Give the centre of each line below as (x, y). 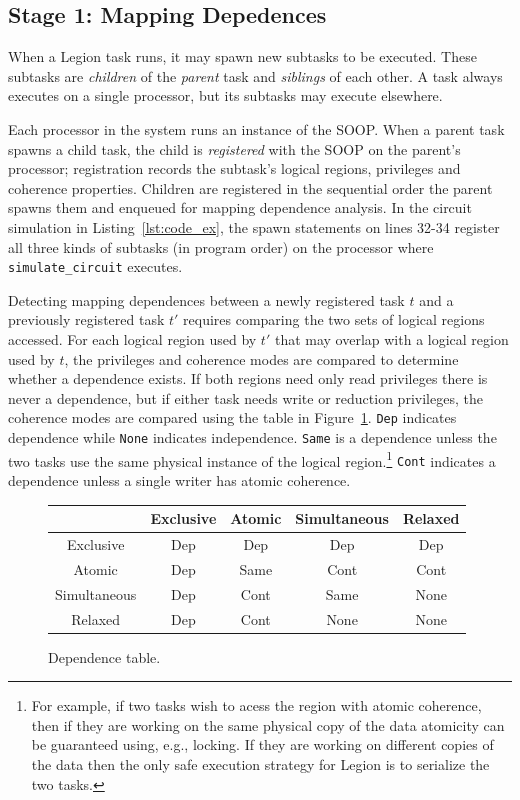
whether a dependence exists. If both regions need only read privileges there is (248, 378)
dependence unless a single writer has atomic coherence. (179, 480)
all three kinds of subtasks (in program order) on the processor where (221, 246)
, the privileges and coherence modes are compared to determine (261, 358)
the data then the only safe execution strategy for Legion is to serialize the (260, 763)
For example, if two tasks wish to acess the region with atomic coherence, (256, 705)
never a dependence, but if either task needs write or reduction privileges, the (245, 397)
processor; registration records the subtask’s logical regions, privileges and (234, 168)
